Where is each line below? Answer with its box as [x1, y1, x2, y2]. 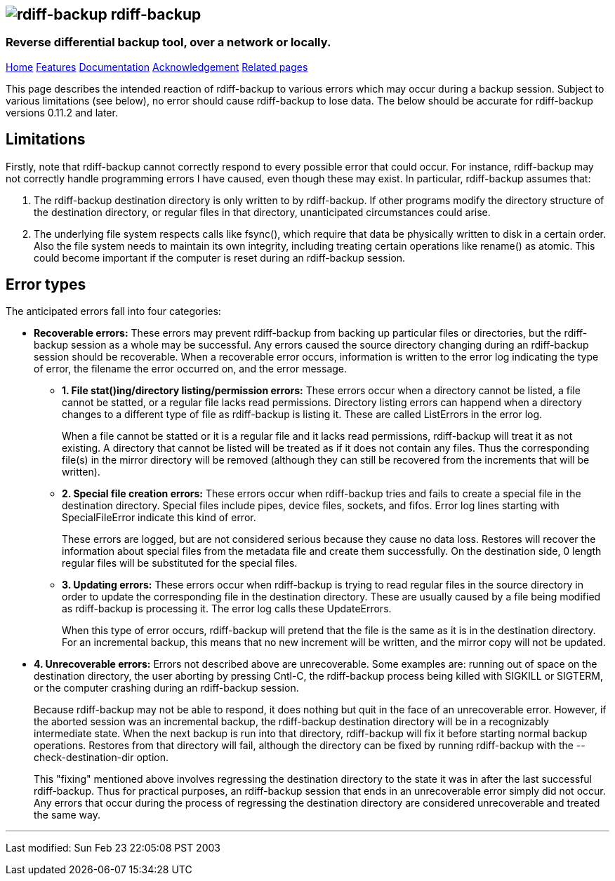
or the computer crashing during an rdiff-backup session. [34, 682, 299, 694]
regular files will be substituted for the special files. [62, 557, 298, 570]
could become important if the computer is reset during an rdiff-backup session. [34, 251, 406, 264]
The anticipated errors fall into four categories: [6, 305, 221, 318]
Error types [6, 276, 86, 294]
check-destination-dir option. [34, 751, 169, 764]
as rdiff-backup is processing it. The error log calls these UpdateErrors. [62, 603, 392, 615]
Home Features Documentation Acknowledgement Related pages [6, 60, 308, 73]
